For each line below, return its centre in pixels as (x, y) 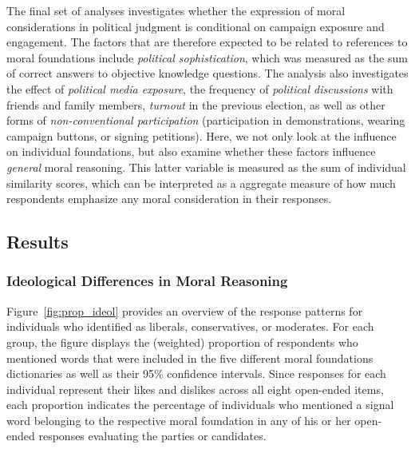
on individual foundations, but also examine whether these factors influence (191, 151)
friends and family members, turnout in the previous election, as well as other (196, 104)
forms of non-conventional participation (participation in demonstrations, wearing (206, 120)
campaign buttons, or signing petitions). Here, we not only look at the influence (202, 135)
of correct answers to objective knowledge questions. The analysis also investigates (207, 73)
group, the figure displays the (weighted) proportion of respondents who (182, 342)
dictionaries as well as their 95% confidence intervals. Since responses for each (196, 374)
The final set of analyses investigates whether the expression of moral (176, 10)
